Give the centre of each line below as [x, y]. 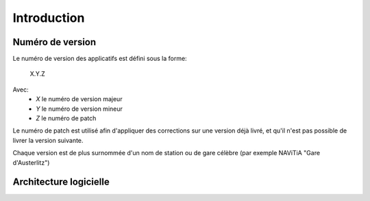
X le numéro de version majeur [79, 99]
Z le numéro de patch [66, 118]
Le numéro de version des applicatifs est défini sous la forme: [100, 59]
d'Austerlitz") [31, 162]
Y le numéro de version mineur [79, 109]
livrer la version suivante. [48, 140]
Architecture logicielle [61, 182]
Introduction [49, 18]
